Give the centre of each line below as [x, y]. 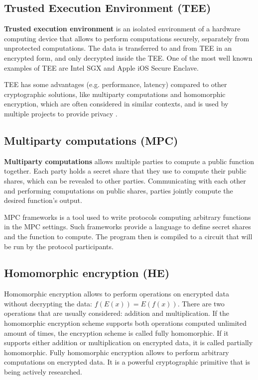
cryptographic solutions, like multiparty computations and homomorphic [115, 94]
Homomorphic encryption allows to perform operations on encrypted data [117, 294]
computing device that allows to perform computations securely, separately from [127, 38]
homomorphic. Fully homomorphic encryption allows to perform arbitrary [117, 352]
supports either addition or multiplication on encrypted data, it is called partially [129, 342]
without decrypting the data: [48, 303]
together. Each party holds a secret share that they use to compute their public [125, 171]
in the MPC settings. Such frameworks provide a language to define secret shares [128, 227]
